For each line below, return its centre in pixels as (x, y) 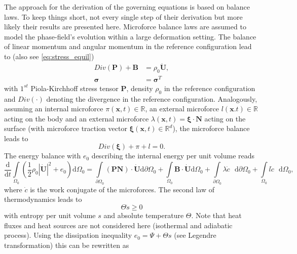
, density (140, 88)
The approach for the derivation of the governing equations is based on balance (127, 7)
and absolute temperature (144, 215)
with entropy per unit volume (50, 215)
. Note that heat (216, 215)
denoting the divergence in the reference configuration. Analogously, (152, 98)
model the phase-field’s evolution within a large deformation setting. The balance (130, 36)
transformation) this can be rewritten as (67, 245)
